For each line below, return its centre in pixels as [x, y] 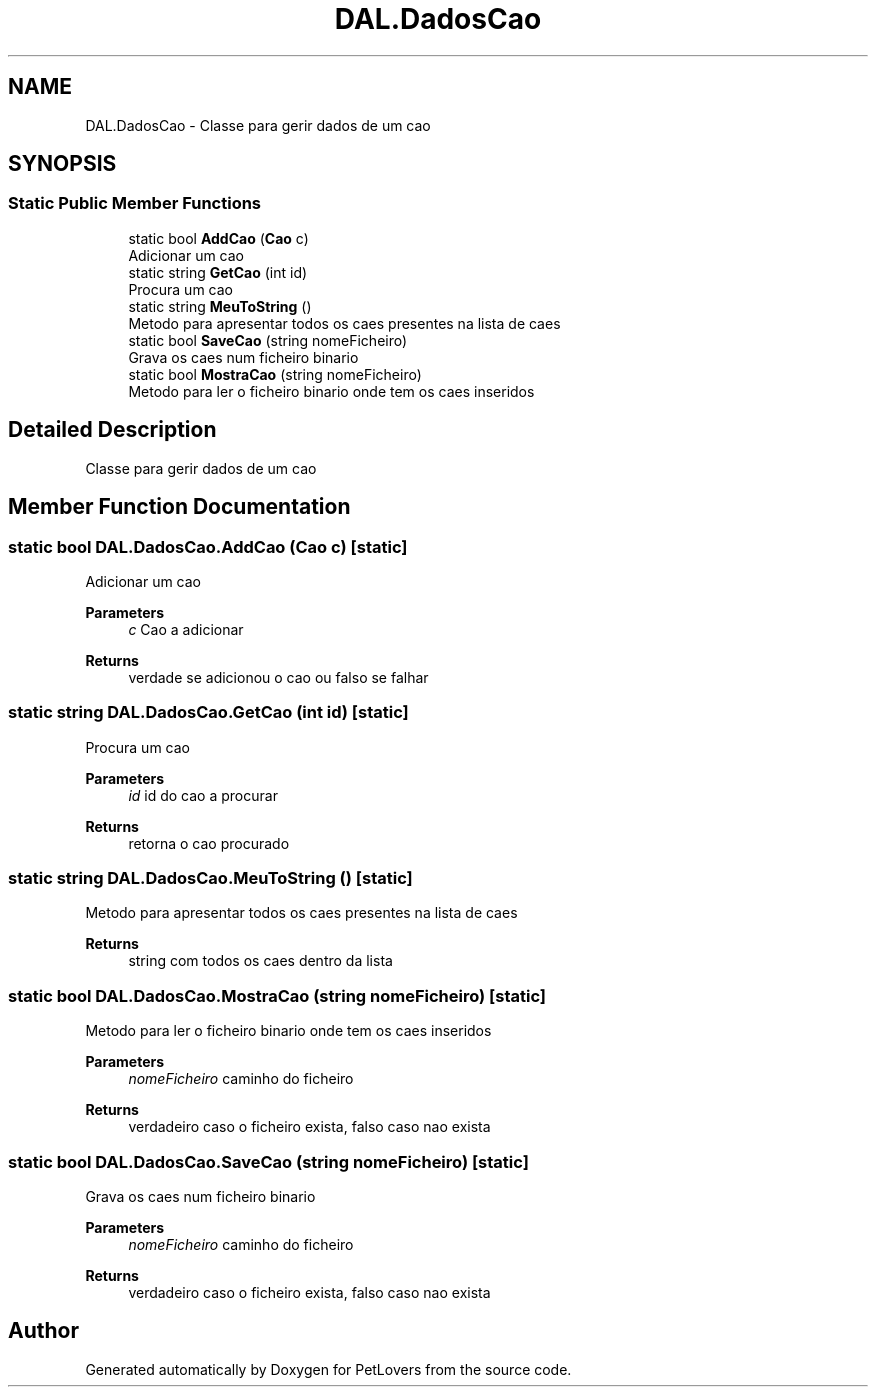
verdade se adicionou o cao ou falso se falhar [278, 677]
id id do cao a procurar [203, 795]
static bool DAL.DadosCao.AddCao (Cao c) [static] [208, 546]
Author [43, 1331]
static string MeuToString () [220, 306]
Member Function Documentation [179, 507]
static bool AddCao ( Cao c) [218, 238]
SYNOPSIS [62, 164]
